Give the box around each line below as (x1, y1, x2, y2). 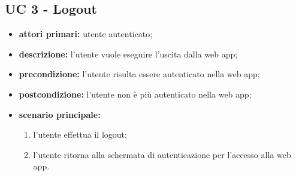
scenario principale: (19, 108, 101, 120)
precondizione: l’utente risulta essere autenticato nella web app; (19, 68, 260, 80)
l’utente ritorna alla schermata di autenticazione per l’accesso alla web (33, 148, 291, 160)
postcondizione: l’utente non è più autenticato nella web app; (19, 87, 252, 100)
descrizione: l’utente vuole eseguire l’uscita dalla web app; (19, 47, 238, 60)
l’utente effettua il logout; (33, 128, 127, 141)
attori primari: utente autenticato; (19, 28, 153, 40)
